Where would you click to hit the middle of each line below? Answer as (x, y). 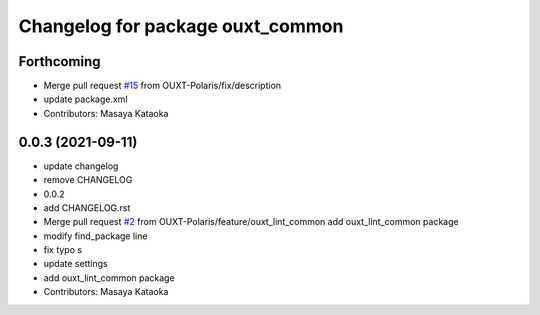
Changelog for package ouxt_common (181, 26)
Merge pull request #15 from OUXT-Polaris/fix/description (162, 86)
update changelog (81, 166)
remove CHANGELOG (88, 180)
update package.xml (86, 99)
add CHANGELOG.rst (87, 207)
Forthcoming (59, 61)
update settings (76, 264)
